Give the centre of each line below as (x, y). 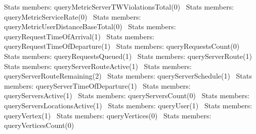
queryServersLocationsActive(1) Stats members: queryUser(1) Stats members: (128, 105)
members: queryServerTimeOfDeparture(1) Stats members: (97, 85)
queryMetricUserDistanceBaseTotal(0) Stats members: (90, 26)
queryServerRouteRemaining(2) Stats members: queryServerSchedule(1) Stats (128, 76)
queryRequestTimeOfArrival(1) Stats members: (79, 36)
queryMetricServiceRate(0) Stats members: (73, 16)
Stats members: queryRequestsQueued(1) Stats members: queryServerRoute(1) (128, 56)
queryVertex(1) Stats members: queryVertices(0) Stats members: (108, 115)
